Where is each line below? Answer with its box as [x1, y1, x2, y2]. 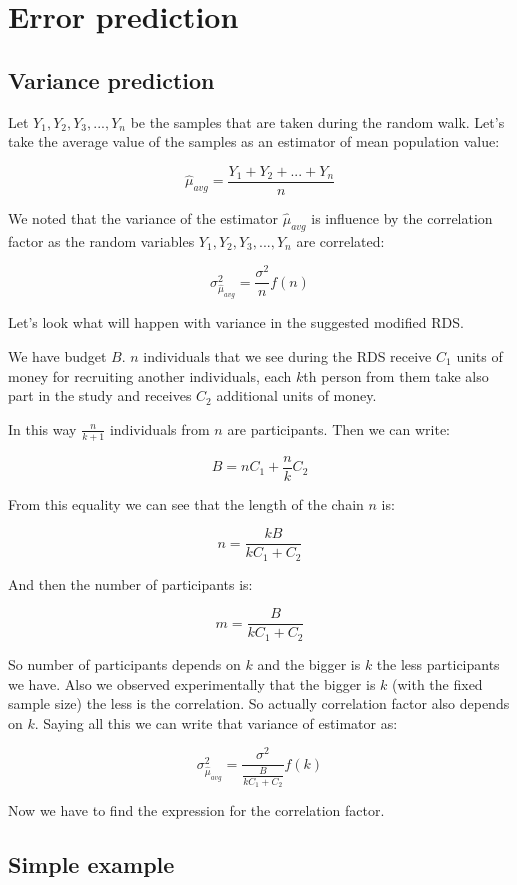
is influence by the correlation [311, 207, 493, 228]
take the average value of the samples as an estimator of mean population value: [8, 131, 500, 152]
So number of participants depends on [8, 653, 241, 674]
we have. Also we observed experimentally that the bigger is [8, 673, 376, 694]
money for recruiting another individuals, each [8, 365, 292, 386]
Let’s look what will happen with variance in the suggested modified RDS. [8, 312, 464, 333]
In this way [8, 418, 77, 439]
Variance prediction [8, 64, 215, 95]
